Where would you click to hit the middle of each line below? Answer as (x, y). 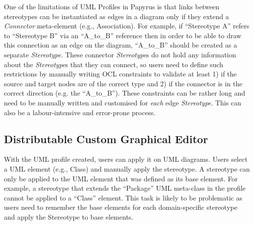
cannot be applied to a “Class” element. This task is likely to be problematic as (123, 197)
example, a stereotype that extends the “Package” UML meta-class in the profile (125, 188)
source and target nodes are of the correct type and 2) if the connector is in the (123, 83)
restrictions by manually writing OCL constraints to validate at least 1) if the (120, 74)
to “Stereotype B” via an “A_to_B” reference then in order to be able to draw (123, 35)
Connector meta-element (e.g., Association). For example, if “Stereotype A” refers (127, 26)
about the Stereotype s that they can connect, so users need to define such (114, 64)
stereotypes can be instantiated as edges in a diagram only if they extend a (116, 16)
